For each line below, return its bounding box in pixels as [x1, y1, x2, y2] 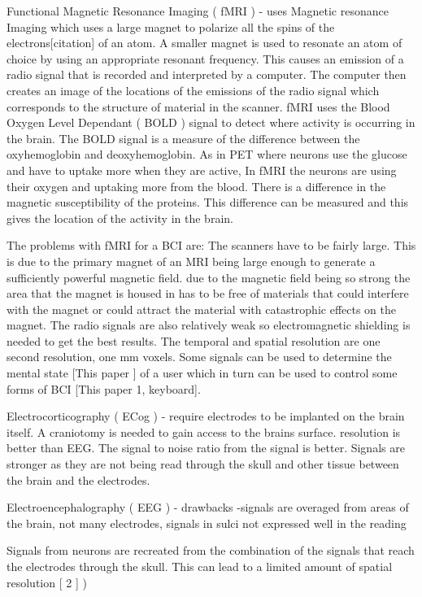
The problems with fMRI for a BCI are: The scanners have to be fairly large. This [7, 237, 416, 254]
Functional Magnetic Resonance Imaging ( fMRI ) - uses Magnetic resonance [7, 2, 389, 19]
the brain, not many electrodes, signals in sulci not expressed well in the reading [7, 514, 407, 531]
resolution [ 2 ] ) [7, 573, 87, 590]
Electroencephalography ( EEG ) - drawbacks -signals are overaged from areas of [7, 499, 409, 516]
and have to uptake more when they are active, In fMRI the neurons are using [7, 161, 397, 178]
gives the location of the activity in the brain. [7, 209, 233, 226]
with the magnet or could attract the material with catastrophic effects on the [7, 300, 396, 317]
